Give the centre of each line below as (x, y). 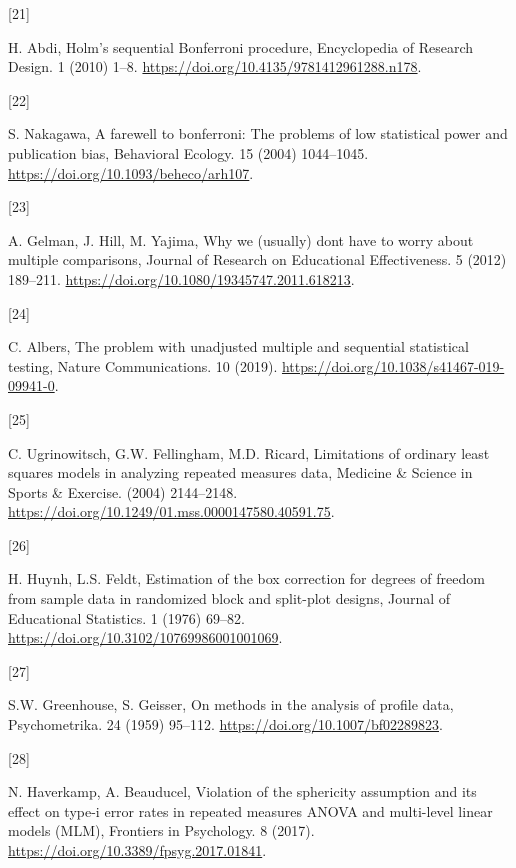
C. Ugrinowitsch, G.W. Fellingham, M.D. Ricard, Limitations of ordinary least (249, 452)
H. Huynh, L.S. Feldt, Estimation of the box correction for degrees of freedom (246, 578)
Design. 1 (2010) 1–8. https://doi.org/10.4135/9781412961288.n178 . (215, 66)
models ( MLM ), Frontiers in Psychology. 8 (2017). (161, 830)
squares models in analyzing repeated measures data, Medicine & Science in (240, 472)
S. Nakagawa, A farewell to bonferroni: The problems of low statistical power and (258, 133)
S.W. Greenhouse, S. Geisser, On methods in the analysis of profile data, (231, 704)
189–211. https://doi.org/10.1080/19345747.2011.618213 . (181, 278)
